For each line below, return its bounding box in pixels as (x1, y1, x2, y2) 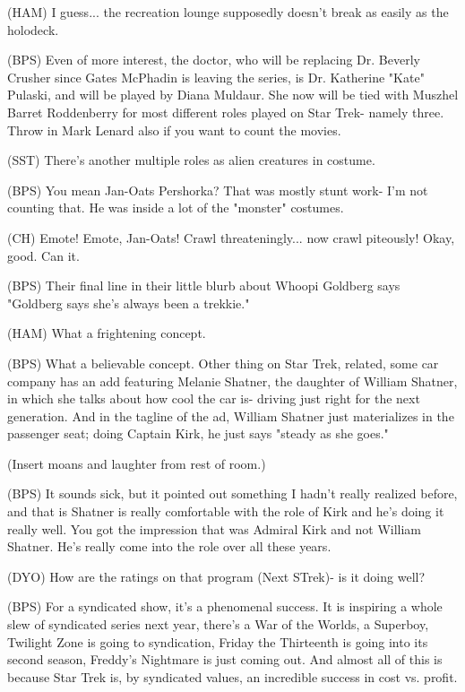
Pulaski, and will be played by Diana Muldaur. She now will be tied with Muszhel (7, 85, 459, 104)
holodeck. (7, 20, 59, 39)
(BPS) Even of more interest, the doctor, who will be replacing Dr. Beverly (7, 50, 420, 69)
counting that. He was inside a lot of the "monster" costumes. (7, 198, 344, 217)
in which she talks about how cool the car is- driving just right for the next (7, 389, 420, 408)
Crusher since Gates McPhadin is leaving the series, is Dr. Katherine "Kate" (7, 67, 425, 86)
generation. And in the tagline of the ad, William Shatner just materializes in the (7, 406, 454, 425)
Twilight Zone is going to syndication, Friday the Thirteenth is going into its (7, 632, 428, 651)
